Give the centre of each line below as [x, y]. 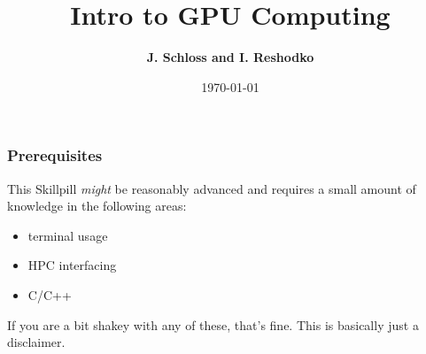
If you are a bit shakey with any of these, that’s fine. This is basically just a [213, 324]
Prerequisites [55, 155]
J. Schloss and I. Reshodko [230, 57]
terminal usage [68, 235]
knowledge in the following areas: [97, 206]
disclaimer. [36, 342]
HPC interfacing [72, 265]
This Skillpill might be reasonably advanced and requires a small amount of [212, 188]
